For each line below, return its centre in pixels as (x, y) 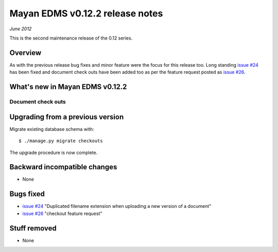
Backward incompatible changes (63, 167)
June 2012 (21, 29)
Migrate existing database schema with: (52, 129)
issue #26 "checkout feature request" (62, 214)
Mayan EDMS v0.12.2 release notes (86, 13)
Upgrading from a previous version (67, 117)
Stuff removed (33, 228)
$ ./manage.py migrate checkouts (61, 141)
